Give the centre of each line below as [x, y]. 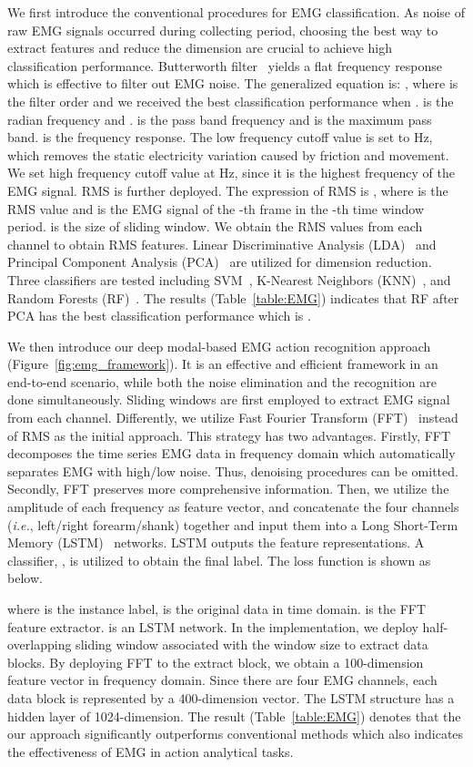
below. [25, 578]
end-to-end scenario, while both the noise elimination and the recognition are [222, 381]
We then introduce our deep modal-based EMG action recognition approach [219, 346]
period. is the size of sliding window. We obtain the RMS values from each [215, 226]
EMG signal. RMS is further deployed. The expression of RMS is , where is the [228, 190]
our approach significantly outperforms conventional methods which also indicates [236, 734]
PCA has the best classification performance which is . [159, 316]
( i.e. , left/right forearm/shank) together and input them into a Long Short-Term [233, 524]
